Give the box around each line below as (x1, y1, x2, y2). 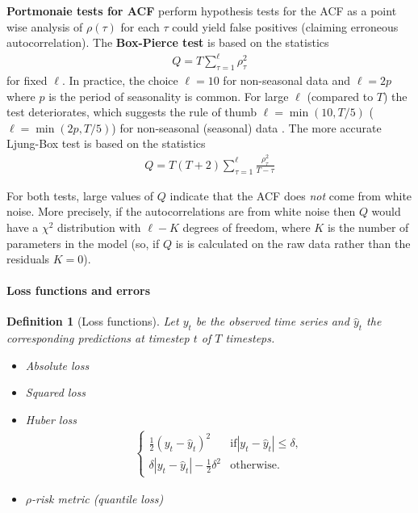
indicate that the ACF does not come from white (169, 187, 412, 204)
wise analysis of (6, 18, 83, 35)
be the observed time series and (195, 313, 349, 330)
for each (120, 18, 160, 35)
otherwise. (230, 460, 280, 472)
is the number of (327, 218, 409, 235)
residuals (6, 250, 50, 267)
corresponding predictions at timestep (6, 330, 190, 347)
